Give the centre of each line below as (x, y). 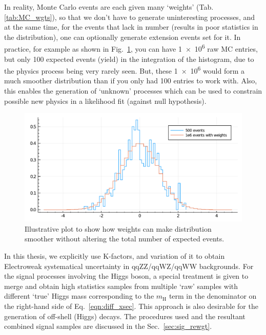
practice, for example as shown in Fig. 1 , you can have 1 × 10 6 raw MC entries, (131, 48)
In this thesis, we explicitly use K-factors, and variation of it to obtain (115, 256)
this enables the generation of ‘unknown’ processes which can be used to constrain (133, 91)
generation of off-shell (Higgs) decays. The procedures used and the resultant (125, 316)
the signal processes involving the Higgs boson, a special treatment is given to (126, 276)
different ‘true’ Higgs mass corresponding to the (79, 296)
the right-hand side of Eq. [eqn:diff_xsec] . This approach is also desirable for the (131, 306)
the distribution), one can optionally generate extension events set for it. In (122, 37)
